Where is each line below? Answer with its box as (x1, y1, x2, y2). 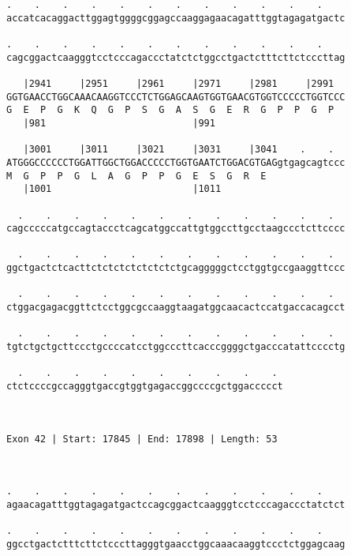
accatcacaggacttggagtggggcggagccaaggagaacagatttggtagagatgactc (6, 12, 345, 24)
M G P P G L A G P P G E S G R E (6, 170, 267, 182)
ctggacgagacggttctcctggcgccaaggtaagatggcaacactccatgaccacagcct (6, 302, 345, 314)
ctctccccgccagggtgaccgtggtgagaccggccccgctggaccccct (6, 381, 283, 393)
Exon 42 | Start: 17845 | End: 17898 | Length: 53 (6, 433, 278, 445)
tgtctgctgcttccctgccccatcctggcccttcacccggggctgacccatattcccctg (6, 341, 345, 353)
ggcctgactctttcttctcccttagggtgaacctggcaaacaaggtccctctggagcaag (6, 538, 345, 550)
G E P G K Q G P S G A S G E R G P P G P (6, 104, 334, 116)
